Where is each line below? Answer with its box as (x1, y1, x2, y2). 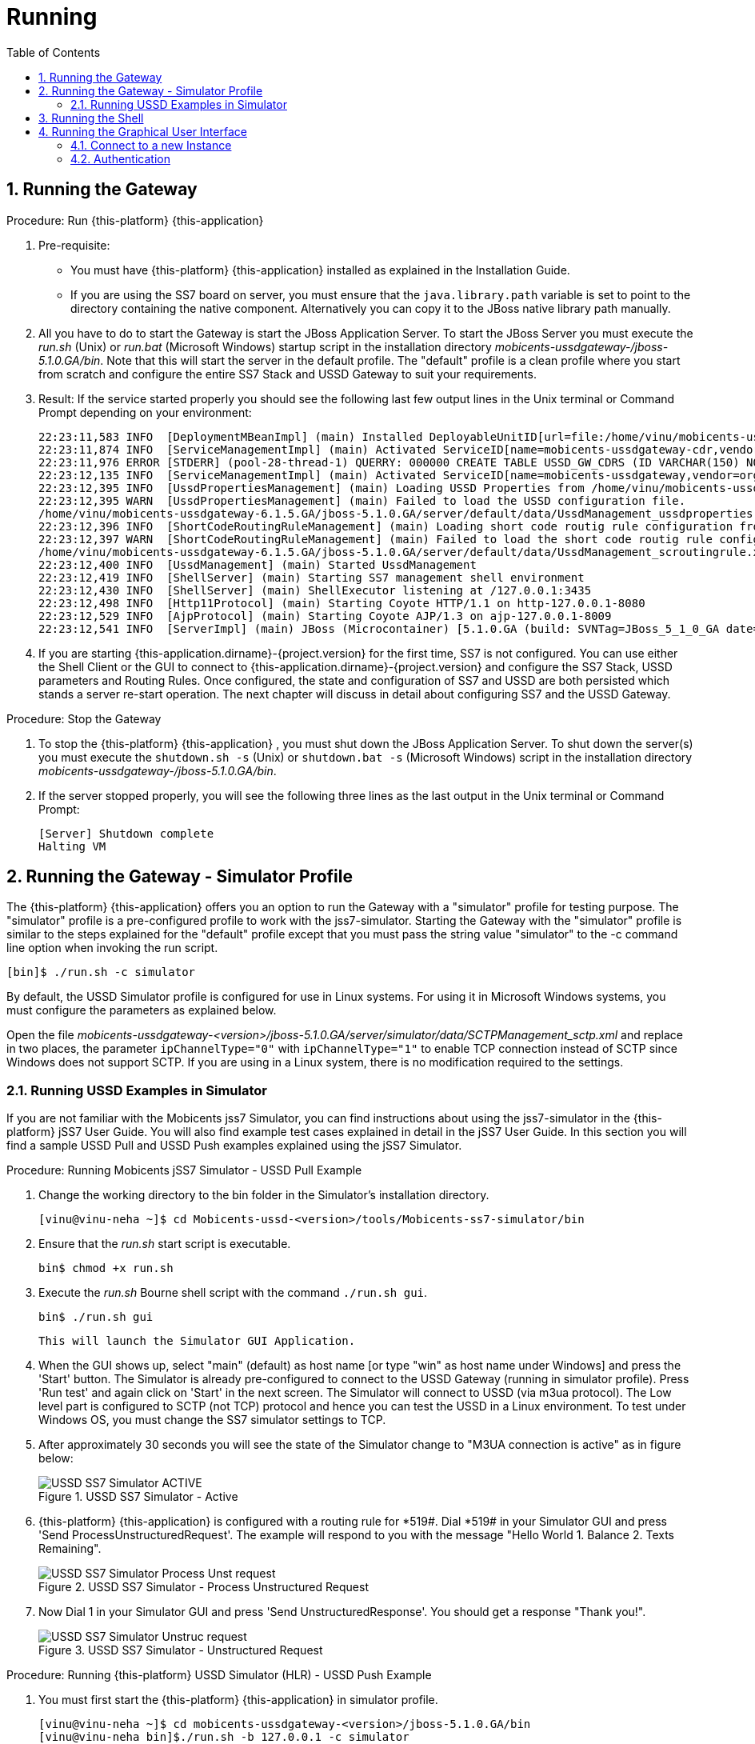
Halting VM (38, 839, 106, 853)
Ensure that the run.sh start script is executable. (38, 1237, 291, 1251)
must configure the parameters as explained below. (6, 1003, 277, 1018)
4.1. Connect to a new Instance (70, 138, 232, 152)
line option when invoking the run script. (6, 941, 218, 955)
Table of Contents (6, 45, 101, 59)
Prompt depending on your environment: (38, 405, 252, 419)
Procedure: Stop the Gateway (6, 711, 162, 726)
